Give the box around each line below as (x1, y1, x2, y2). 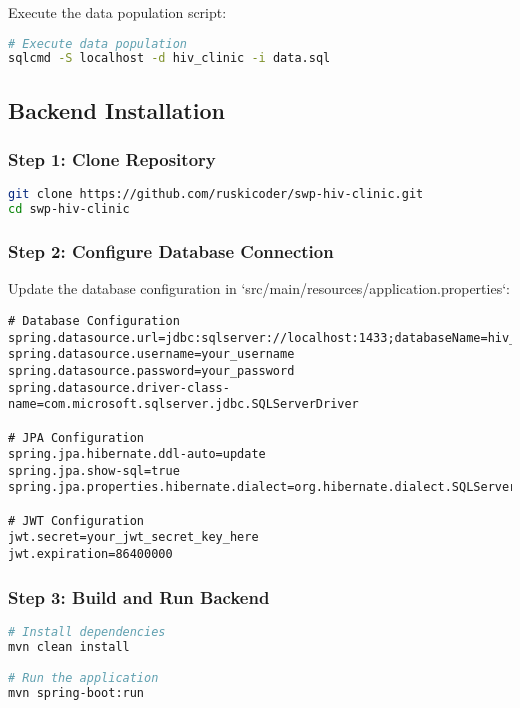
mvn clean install (8, 639, 130, 654)
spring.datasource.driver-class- (8, 380, 230, 395)
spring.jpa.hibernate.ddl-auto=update (8, 447, 266, 462)
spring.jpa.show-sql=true (8, 463, 180, 478)
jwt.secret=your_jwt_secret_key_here (8, 530, 259, 545)
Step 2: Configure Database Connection (8, 239, 334, 264)
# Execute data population (8, 36, 187, 51)
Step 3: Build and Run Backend (8, 584, 270, 609)
